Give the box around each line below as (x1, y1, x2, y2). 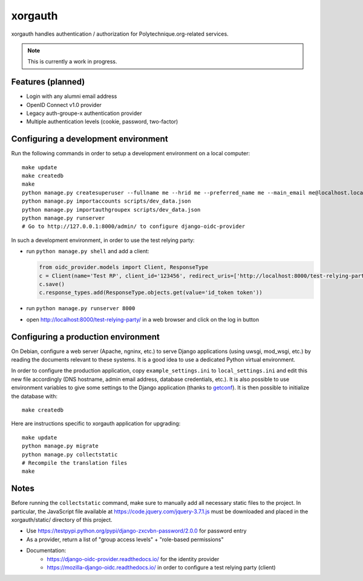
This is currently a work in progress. (27, 58, 117, 65)
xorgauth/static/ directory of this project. (11, 516, 113, 524)
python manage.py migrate (22, 443, 99, 450)
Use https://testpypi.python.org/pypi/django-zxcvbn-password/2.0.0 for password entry (26, 527, 247, 534)
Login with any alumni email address (26, 93, 117, 100)
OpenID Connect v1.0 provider (26, 101, 102, 108)
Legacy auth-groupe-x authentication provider (26, 109, 142, 117)
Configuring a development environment (11, 134, 169, 144)
